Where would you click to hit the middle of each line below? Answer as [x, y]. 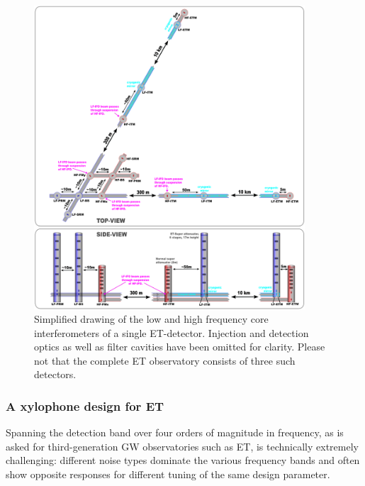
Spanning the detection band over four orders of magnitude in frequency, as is [175, 432]
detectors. [55, 374]
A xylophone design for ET [85, 406]
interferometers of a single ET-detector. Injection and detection [172, 332]
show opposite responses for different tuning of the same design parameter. [168, 474]
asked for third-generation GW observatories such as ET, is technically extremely [182, 446]
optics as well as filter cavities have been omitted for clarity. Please [180, 347]
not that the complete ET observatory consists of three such [165, 360]
